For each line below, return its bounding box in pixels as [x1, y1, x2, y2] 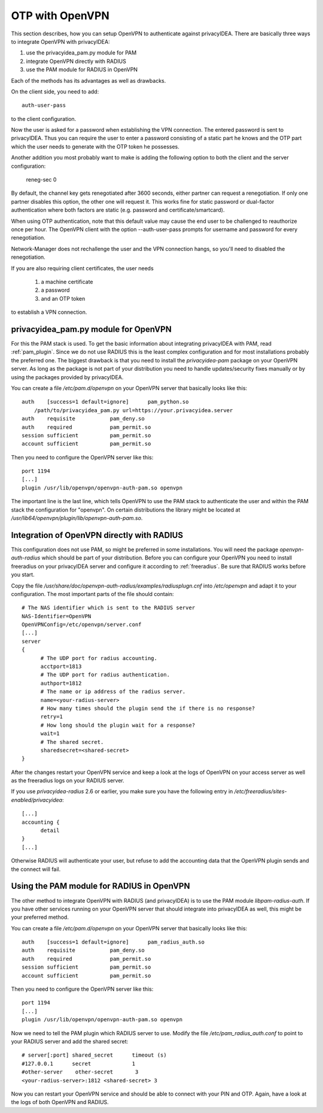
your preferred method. [11, 914, 69, 921]
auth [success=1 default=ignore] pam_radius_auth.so [22, 939, 205, 946]
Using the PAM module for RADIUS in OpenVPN [11, 881, 190, 891]
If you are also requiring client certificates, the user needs [11, 264, 154, 272]
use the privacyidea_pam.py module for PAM [26, 49, 137, 56]
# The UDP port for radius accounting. [40, 655, 158, 661]
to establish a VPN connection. [11, 309, 87, 316]
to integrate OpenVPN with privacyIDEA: [11, 38, 110, 45]
